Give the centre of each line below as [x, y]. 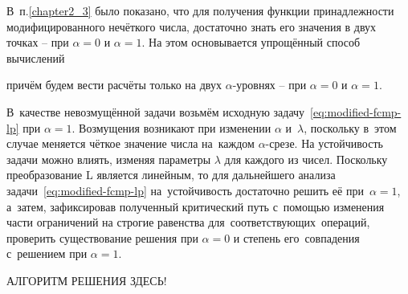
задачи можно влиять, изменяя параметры [109, 159]
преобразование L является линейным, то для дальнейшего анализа [171, 175]
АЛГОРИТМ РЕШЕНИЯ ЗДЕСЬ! [87, 280]
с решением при [47, 253]
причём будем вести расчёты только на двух [114, 85]
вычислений [36, 57]
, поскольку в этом [350, 127]
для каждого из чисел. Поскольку [306, 159]
